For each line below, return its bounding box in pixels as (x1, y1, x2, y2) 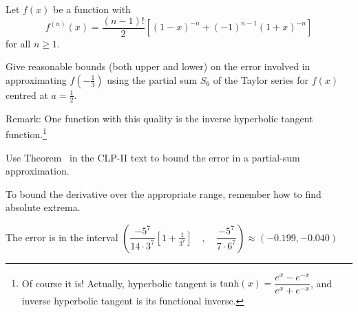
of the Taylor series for (213, 72, 309, 87)
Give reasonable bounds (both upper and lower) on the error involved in (6, 59, 310, 74)
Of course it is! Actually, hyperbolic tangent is (21, 276, 217, 290)
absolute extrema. (6, 200, 81, 214)
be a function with (53, 2, 131, 16)
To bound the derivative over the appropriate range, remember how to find (6, 186, 322, 201)
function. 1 (6, 125, 47, 141)
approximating (6, 72, 67, 87)
